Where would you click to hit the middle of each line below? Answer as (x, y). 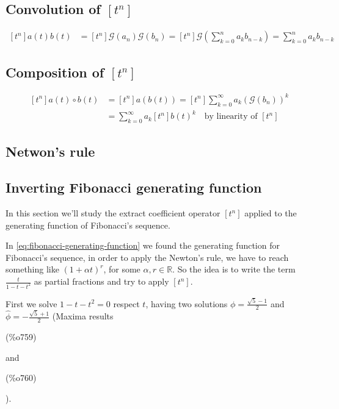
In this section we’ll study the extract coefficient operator (113, 213)
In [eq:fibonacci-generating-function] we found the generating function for (143, 245)
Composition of (55, 72)
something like (32, 269)
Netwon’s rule (50, 151)
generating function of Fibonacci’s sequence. (88, 225)
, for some (122, 269)
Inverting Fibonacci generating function (134, 187)
